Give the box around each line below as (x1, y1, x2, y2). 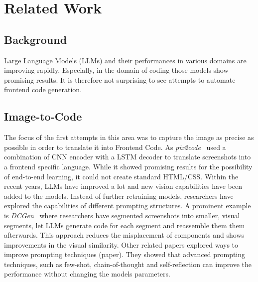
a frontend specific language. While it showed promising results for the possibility (4, 161, 253, 171)
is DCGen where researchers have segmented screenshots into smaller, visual (4, 210, 240, 220)
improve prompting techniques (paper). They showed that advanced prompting (4, 249, 246, 260)
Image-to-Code (4, 109, 82, 124)
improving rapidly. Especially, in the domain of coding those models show (4, 65, 229, 75)
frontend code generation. (4, 84, 82, 95)
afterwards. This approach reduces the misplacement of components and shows (4, 230, 245, 240)
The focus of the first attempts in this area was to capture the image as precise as (4, 132, 254, 142)
